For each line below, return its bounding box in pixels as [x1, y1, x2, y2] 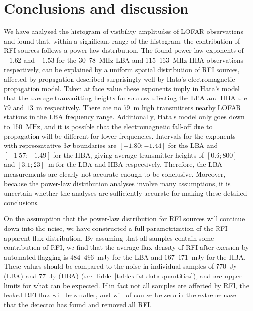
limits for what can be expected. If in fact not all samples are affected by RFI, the [4, 280, 249, 290]
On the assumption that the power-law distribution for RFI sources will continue [4, 213, 245, 224]
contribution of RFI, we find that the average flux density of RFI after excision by [4, 242, 249, 252]
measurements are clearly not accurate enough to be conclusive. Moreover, [4, 169, 226, 179]
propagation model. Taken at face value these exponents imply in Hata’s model [4, 83, 240, 93]
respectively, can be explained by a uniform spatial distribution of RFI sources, [4, 64, 240, 74]
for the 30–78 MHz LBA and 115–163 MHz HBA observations [56, 54, 244, 65]
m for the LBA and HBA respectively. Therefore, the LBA [48, 159, 223, 169]
